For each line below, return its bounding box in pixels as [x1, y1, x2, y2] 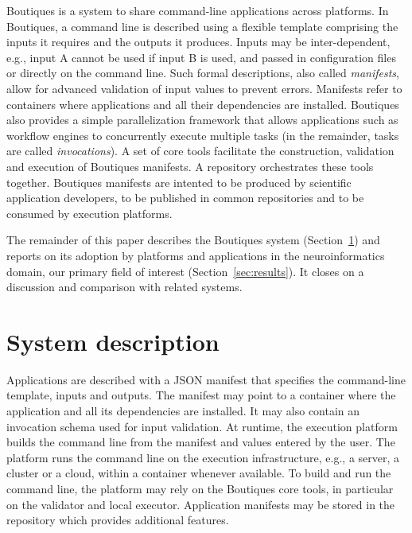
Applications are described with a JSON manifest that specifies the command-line [6, 371, 406, 387]
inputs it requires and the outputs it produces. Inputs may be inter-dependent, [6, 33, 391, 50]
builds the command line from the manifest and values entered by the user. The [6, 434, 395, 450]
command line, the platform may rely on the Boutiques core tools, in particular [6, 480, 394, 496]
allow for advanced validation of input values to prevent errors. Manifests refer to [6, 80, 402, 96]
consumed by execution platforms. [6, 204, 173, 221]
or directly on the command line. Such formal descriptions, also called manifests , [6, 64, 399, 81]
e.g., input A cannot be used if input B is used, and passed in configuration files [6, 49, 396, 65]
